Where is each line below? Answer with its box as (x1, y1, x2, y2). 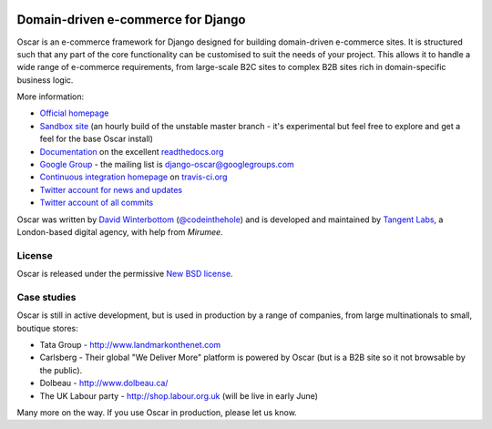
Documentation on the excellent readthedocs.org (39, 146, 224, 157)
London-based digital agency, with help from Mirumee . (16, 226, 223, 237)
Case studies (16, 291, 77, 303)
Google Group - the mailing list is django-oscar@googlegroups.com (39, 159, 295, 170)
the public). (39, 364, 83, 375)
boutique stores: (16, 322, 79, 333)
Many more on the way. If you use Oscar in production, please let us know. (16, 407, 298, 418)
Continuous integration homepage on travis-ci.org (39, 171, 228, 182)
